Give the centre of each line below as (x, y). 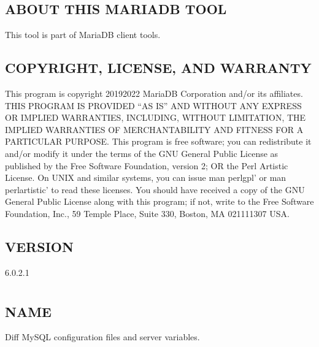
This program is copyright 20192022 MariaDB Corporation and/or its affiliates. (154, 93)
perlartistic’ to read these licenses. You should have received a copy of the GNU (155, 189)
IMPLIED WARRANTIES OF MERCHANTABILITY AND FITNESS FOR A (154, 129)
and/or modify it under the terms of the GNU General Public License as (142, 153)
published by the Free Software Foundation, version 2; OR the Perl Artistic (147, 165)
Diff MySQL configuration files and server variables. (102, 337)
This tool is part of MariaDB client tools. (83, 35)
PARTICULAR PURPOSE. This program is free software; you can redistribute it (158, 141)
